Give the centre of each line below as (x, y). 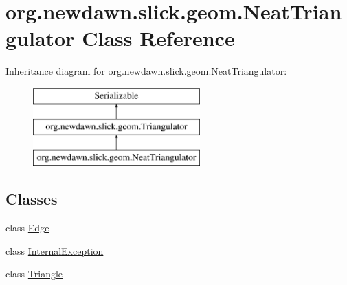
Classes (32, 199)
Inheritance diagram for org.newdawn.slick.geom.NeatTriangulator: (146, 71)
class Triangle (34, 274)
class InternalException (55, 250)
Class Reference (158, 38)
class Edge (27, 228)
